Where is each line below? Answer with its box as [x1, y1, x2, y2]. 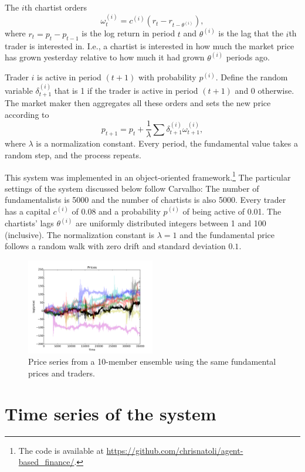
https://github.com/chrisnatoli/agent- [106, 444, 243, 456]
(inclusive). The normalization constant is [5, 228, 154, 240]
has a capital [5, 205, 50, 217]
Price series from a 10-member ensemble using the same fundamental [28, 355, 276, 368]
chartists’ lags [5, 217, 54, 229]
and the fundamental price [179, 228, 275, 240]
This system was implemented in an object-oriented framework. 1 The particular [5, 169, 291, 183]
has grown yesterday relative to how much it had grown [5, 51, 205, 63]
